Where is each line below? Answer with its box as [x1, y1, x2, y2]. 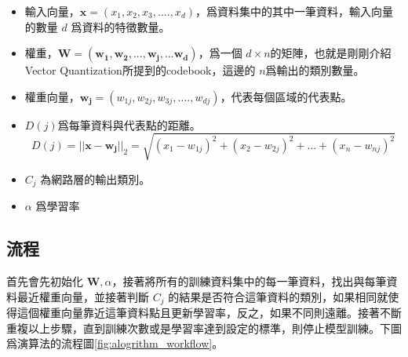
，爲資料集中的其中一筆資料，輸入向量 [195, 3, 393, 19]
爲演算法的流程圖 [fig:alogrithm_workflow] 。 [6, 335, 224, 352]
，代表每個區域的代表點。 [220, 88, 352, 104]
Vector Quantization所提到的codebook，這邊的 [24, 62, 256, 78]
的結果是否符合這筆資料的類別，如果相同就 [168, 288, 388, 304]
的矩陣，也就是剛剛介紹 [270, 45, 392, 61]
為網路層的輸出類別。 [40, 170, 151, 187]
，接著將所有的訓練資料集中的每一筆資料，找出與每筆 [111, 273, 387, 290]
